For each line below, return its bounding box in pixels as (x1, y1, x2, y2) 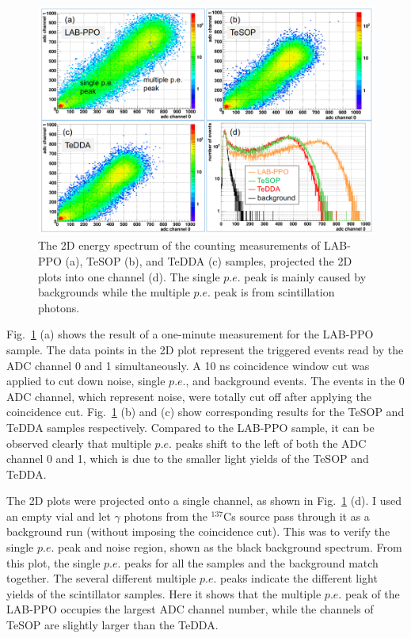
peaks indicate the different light (220, 570, 378, 586)
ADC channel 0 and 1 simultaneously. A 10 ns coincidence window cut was (6, 357, 370, 373)
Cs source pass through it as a (223, 507, 370, 524)
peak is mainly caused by (244, 268, 367, 285)
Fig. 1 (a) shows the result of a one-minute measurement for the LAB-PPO (6, 326, 374, 342)
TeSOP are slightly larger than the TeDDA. (6, 617, 219, 633)
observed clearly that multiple (6, 434, 151, 451)
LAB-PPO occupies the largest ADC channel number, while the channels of (6, 601, 374, 617)
